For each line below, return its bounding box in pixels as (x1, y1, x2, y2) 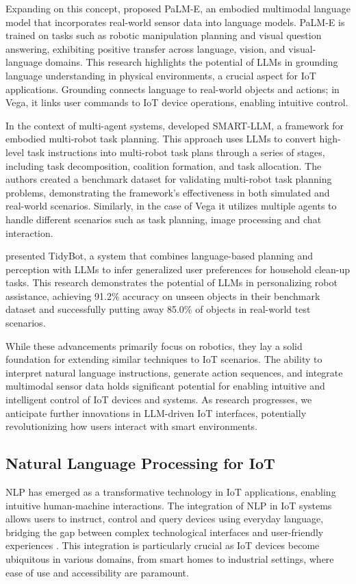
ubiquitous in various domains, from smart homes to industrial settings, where (5, 551, 334, 566)
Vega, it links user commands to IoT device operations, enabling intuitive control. (5, 95, 348, 110)
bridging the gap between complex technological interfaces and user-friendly (5, 524, 324, 539)
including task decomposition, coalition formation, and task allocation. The (5, 158, 322, 173)
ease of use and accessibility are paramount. (5, 565, 189, 579)
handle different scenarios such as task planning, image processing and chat (5, 212, 322, 226)
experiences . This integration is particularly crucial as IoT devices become (5, 538, 320, 553)
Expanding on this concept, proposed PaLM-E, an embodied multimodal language (5, 1, 351, 15)
